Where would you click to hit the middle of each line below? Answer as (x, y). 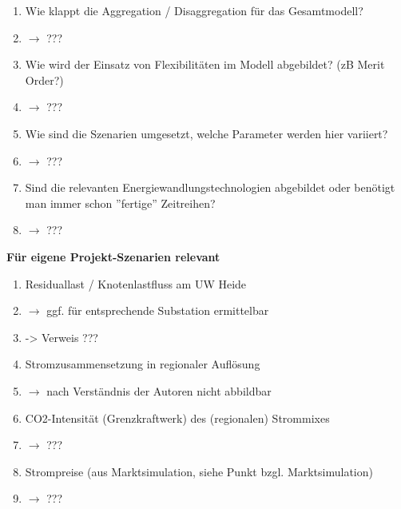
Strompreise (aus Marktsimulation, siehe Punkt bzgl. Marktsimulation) (199, 471)
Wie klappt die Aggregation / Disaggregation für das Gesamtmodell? (194, 10)
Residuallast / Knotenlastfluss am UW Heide (136, 283)
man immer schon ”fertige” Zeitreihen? (120, 203)
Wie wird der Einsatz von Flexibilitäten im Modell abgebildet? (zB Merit (205, 64)
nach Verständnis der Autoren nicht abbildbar (159, 390)
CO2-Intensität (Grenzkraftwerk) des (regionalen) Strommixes (177, 418)
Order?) (44, 80)
